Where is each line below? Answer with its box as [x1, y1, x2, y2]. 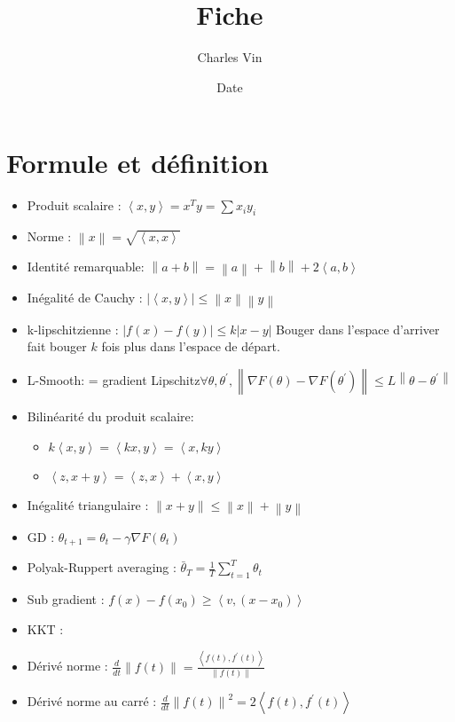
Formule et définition [6, 145, 269, 181]
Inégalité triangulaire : [27, 495, 149, 514]
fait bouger [27, 337, 87, 356]
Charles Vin [197, 48, 263, 67]
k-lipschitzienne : [27, 319, 119, 338]
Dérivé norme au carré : [27, 692, 157, 710]
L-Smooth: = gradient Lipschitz [27, 371, 200, 389]
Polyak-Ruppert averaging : [27, 558, 177, 577]
